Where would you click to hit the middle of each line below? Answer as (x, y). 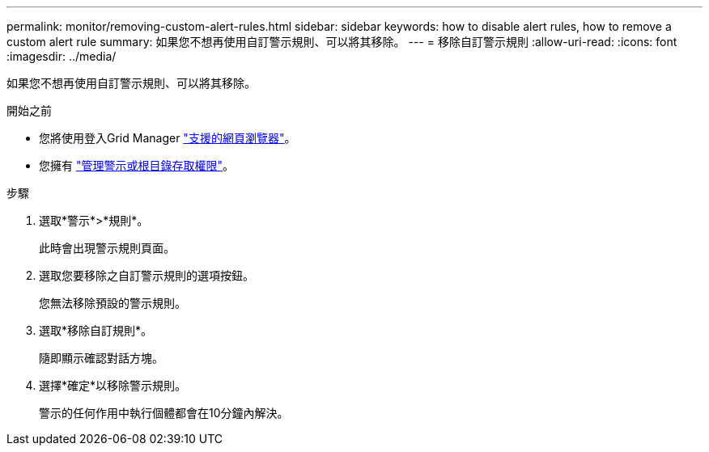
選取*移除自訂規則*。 (96, 330)
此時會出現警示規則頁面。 (107, 248)
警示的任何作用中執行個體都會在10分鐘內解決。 (164, 413)
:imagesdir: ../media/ (62, 56)
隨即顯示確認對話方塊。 (101, 358)
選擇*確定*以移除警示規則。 (113, 385)
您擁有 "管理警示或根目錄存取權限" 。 (136, 165)
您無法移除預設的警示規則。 (113, 303)
